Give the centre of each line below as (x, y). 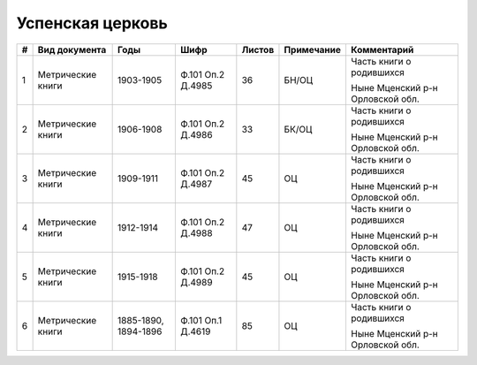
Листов (258, 49)
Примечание (313, 49)
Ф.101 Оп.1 (201, 320)
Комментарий (382, 49)
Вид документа (72, 49)
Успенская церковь (92, 23)
